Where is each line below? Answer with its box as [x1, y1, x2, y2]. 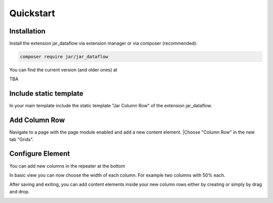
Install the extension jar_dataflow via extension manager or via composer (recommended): [9, 40, 198, 47]
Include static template [9, 89, 83, 98]
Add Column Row [9, 116, 65, 125]
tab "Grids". [9, 136, 34, 142]
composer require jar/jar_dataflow [20, 54, 108, 60]
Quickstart [9, 8, 56, 19]
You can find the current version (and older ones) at [9, 67, 117, 73]
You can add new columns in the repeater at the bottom [9, 163, 125, 169]
